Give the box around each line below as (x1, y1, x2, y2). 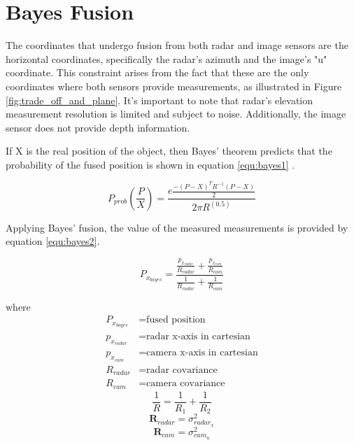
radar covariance (146, 365, 218, 375)
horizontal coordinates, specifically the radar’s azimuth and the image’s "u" (6, 51, 327, 66)
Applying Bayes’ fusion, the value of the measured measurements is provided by (6, 220, 348, 234)
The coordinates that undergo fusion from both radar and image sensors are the (6, 38, 348, 52)
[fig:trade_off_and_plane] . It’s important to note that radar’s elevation (6, 92, 313, 107)
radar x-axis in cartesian (146, 332, 250, 342)
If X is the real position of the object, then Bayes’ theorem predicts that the (6, 143, 332, 158)
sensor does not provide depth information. (6, 120, 190, 134)
